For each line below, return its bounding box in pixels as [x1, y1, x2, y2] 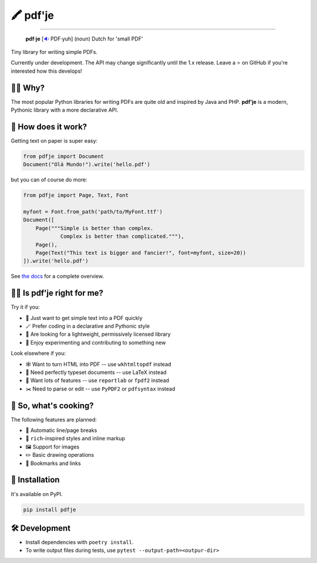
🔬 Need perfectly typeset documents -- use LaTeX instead [25, 369, 167, 376]
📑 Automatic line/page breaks [25, 427, 97, 434]
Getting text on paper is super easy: [11, 137, 98, 144]
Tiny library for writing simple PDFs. [11, 48, 98, 55]
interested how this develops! [11, 68, 82, 75]
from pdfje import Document [23, 153, 104, 160]
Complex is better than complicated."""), [60, 233, 184, 240]
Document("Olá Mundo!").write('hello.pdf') [23, 161, 151, 168]
